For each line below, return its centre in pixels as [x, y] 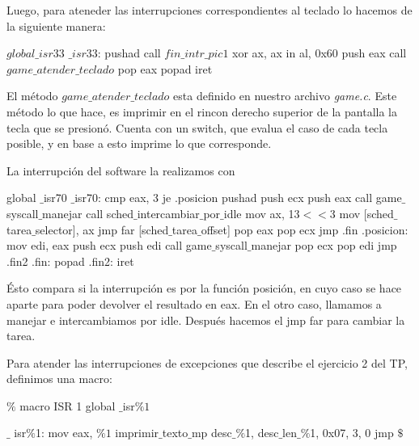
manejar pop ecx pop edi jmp [324, 245]
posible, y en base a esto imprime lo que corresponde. [139, 143]
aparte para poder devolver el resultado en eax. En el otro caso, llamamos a [194, 303]
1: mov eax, [64, 433]
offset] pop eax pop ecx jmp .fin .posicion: [305, 229]
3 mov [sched [362, 213]
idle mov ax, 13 [262, 213]
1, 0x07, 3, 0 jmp [352, 433]
